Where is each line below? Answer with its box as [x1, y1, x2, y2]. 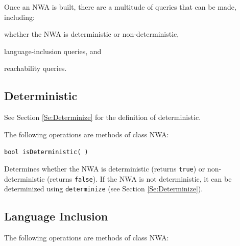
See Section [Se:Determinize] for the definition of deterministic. [4, 112, 201, 122]
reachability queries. [4, 63, 67, 73]
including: [4, 11, 35, 22]
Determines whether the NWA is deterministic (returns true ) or [4, 163, 205, 174]
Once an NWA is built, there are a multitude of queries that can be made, [4, 2, 236, 12]
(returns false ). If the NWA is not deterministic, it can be [47, 173, 232, 184]
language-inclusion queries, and [4, 45, 102, 56]
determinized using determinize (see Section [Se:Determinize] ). [4, 183, 203, 194]
